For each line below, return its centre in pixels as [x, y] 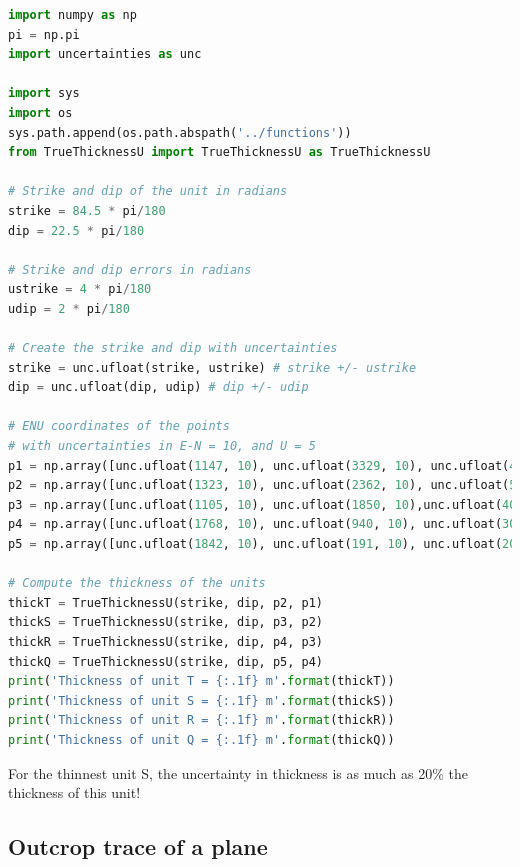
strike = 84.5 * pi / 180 [87, 210]
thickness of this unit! [74, 792]
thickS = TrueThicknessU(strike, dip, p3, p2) [166, 622]
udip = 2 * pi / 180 [69, 308]
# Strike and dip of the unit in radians [148, 191]
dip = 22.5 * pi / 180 [76, 230]
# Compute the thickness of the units [137, 583]
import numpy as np [72, 15]
